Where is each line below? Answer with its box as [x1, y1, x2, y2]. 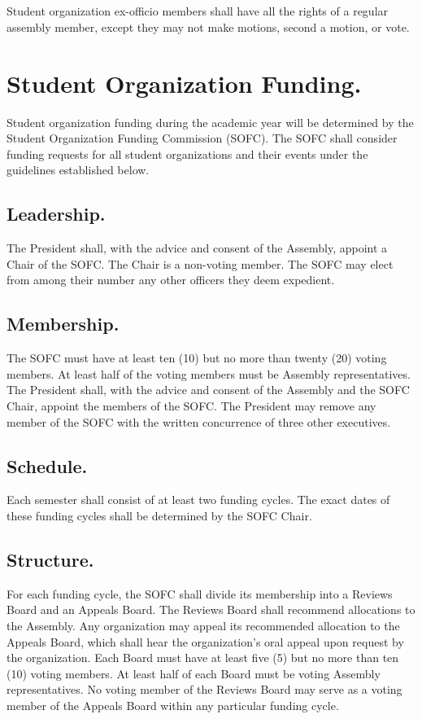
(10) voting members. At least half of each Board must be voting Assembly [7, 664, 381, 682]
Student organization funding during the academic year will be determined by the [7, 113, 414, 130]
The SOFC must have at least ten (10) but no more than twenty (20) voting [7, 349, 387, 366]
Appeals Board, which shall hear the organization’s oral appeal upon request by [7, 633, 404, 650]
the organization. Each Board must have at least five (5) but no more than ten [7, 649, 399, 666]
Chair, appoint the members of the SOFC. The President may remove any [7, 397, 376, 414]
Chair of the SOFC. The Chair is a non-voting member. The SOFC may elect [7, 255, 394, 272]
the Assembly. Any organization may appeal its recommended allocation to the [7, 617, 400, 634]
